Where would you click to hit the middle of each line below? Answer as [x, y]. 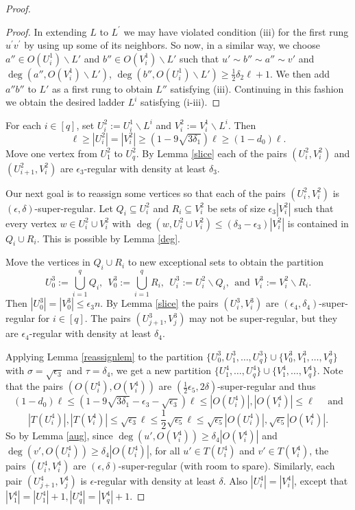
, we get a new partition [161, 370]
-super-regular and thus [267, 386]
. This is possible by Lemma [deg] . [108, 238]
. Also [235, 481]
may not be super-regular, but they [264, 318]
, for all [164, 451]
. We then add [300, 73]
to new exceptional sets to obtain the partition [225, 262]
